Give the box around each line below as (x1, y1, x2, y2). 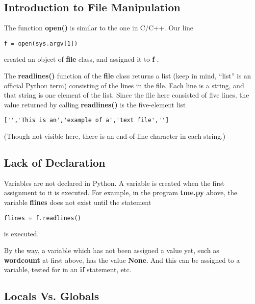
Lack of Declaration (4, 155, 105, 170)
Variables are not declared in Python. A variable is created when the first (4, 177, 225, 188)
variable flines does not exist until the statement (4, 197, 152, 207)
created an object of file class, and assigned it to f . (4, 54, 159, 64)
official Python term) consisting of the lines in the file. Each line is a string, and (4, 80, 244, 90)
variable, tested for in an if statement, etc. (4, 264, 131, 275)
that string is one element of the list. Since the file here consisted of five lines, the (4, 90, 249, 100)
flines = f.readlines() (4, 214, 81, 222)
